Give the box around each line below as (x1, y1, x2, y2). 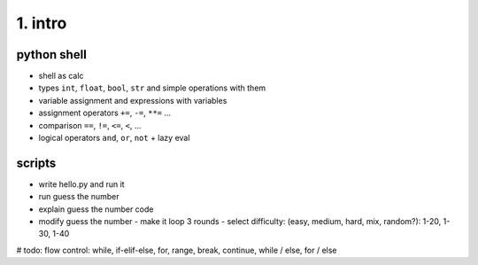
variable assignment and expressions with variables (38, 95, 227, 105)
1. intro (16, 13, 67, 33)
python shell (16, 47, 88, 62)
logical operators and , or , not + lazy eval (38, 133, 190, 144)
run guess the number (38, 191, 119, 202)
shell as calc (38, 71, 84, 82)
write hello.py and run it (38, 178, 125, 190)
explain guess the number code (38, 204, 154, 214)
